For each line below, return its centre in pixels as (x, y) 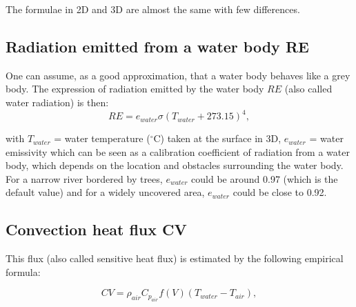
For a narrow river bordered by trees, (84, 178)
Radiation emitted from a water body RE (157, 46)
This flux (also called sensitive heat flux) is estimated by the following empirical (175, 258)
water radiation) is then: (57, 102)
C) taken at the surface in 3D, (217, 138)
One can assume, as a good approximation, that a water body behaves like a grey (178, 75)
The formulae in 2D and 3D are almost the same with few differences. (153, 9)
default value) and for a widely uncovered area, (105, 192)
